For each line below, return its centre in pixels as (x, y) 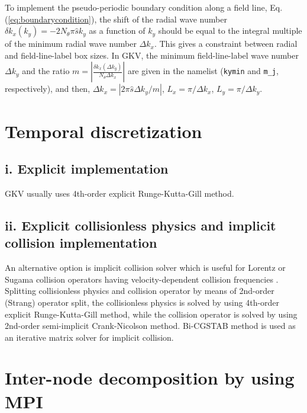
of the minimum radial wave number (71, 44)
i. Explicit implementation (87, 169)
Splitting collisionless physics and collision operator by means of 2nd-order (140, 291)
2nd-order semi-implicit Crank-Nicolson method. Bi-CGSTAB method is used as (150, 326)
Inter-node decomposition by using (150, 378)
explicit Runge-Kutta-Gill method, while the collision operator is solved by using (151, 314)
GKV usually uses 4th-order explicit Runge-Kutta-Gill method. (119, 193)
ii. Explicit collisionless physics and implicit (140, 225)
